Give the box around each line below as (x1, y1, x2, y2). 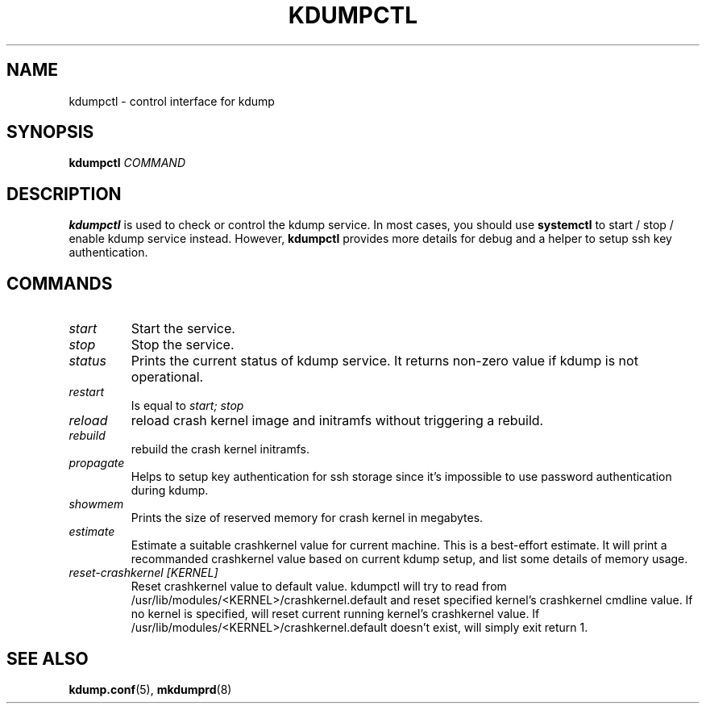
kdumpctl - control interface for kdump (69, 94, 275, 108)
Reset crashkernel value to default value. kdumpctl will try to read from (131, 579, 507, 594)
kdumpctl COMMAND (69, 156, 186, 170)
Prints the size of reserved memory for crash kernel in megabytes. (131, 511, 484, 525)
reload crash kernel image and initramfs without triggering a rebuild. (131, 412, 544, 429)
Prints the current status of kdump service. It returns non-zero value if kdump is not (131, 353, 638, 370)
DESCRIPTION (6, 183, 122, 204)
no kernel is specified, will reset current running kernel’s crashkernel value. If (131, 607, 540, 621)
